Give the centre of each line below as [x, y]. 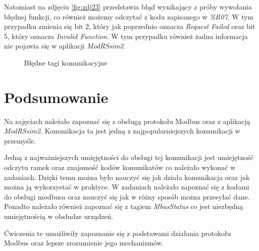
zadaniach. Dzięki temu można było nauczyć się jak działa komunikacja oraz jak [127, 177]
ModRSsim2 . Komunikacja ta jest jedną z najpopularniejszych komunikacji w [122, 131]
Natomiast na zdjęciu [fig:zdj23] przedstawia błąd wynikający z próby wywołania [128, 6]
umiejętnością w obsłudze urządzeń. [59, 216]
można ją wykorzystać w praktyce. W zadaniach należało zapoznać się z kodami [127, 187]
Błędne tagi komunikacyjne [66, 62]
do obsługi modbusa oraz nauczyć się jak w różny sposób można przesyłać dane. [127, 196]
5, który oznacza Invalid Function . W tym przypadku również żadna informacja [126, 36]
